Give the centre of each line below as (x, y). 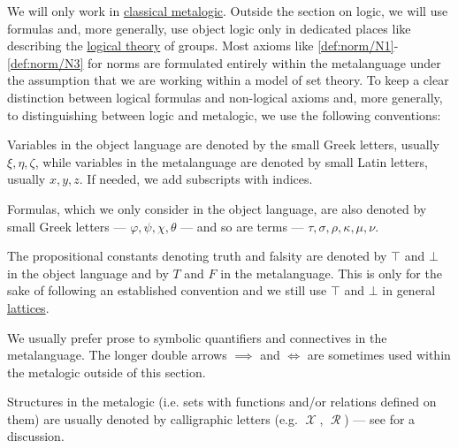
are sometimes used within (379, 355)
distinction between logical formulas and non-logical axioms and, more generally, (225, 97)
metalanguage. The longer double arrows (117, 355)
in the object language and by (88, 273)
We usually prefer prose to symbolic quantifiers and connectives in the (197, 337)
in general (409, 290)
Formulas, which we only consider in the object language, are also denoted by (217, 208)
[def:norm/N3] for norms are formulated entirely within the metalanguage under (224, 62)
